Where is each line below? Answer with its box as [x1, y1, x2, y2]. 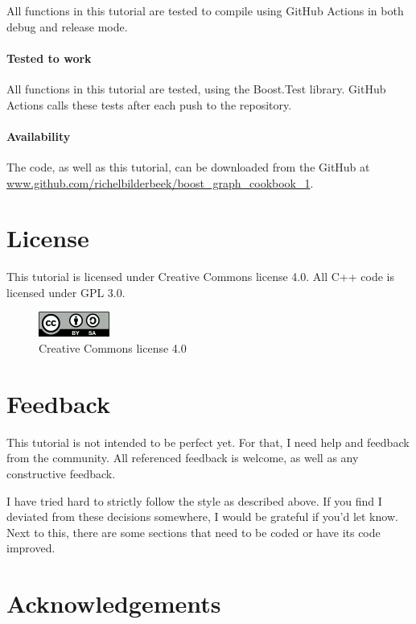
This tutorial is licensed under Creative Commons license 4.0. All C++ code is [6, 268, 394, 285]
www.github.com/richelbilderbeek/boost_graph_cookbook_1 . [6, 174, 314, 191]
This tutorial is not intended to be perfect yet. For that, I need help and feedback [6, 433, 410, 450]
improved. [6, 539, 56, 556]
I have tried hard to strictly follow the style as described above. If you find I [6, 492, 382, 509]
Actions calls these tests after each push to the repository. [6, 96, 292, 113]
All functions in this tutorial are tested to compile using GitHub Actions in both [6, 2, 404, 19]
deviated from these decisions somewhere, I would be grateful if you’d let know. [6, 508, 398, 525]
